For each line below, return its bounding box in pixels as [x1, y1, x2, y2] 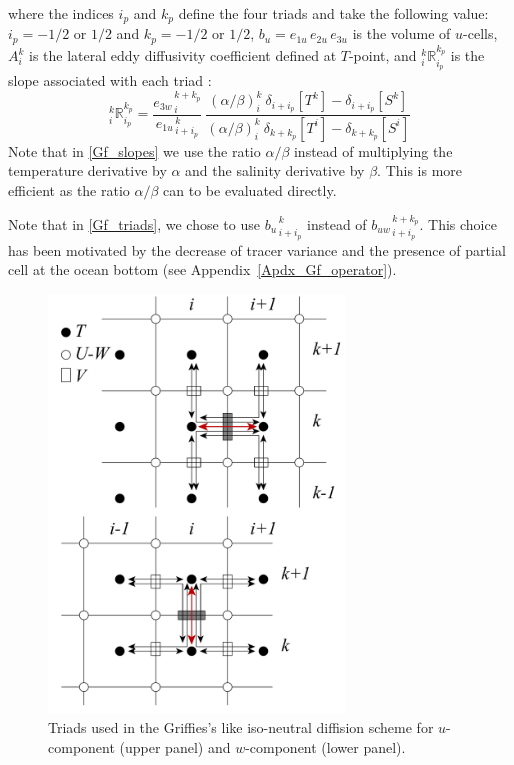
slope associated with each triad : [8, 69, 212, 90]
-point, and [348, 45, 417, 66]
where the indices [8, 3, 114, 23]
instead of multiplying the [293, 140, 453, 161]
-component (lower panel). [245, 736, 406, 757]
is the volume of [352, 23, 451, 44]
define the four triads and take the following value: [178, 3, 489, 23]
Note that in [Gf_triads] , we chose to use [8, 213, 260, 234]
